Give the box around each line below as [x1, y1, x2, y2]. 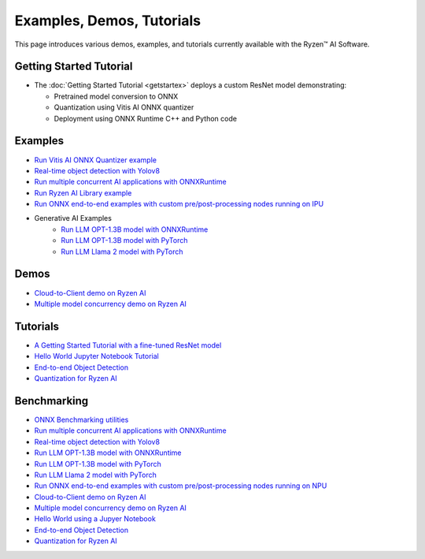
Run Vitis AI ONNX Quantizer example [34, 155, 157, 165]
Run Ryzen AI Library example [34, 188, 132, 197]
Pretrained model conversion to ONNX [54, 91, 179, 101]
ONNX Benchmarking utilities [34, 415, 129, 424]
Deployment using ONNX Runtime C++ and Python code [54, 114, 238, 123]
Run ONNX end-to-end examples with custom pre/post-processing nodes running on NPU [34, 481, 327, 490]
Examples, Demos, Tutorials [14, 12, 201, 29]
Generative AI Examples [34, 214, 112, 223]
